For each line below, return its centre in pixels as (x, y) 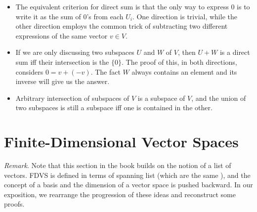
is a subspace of (161, 98)
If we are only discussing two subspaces (75, 52)
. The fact (106, 71)
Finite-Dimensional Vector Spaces (121, 142)
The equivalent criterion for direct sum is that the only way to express (122, 6)
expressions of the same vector (62, 35)
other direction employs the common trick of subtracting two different (122, 26)
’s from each (105, 16)
